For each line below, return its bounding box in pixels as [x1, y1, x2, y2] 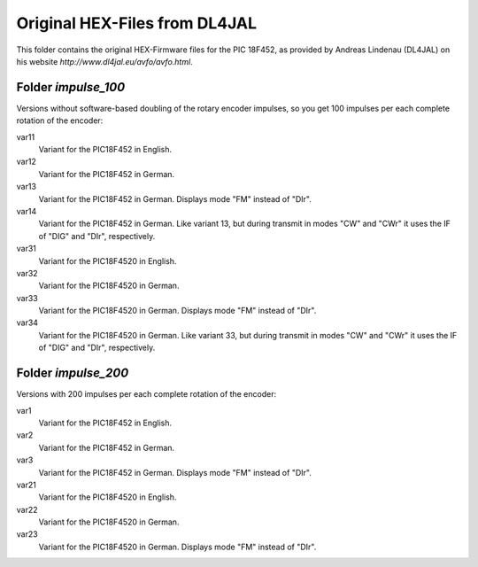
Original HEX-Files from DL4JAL [16, 13, 257, 33]
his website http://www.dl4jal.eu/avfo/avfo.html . [16, 56, 194, 66]
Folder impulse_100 [16, 80, 126, 95]
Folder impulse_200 [16, 366, 129, 381]
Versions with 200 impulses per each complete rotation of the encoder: [16, 389, 277, 400]
